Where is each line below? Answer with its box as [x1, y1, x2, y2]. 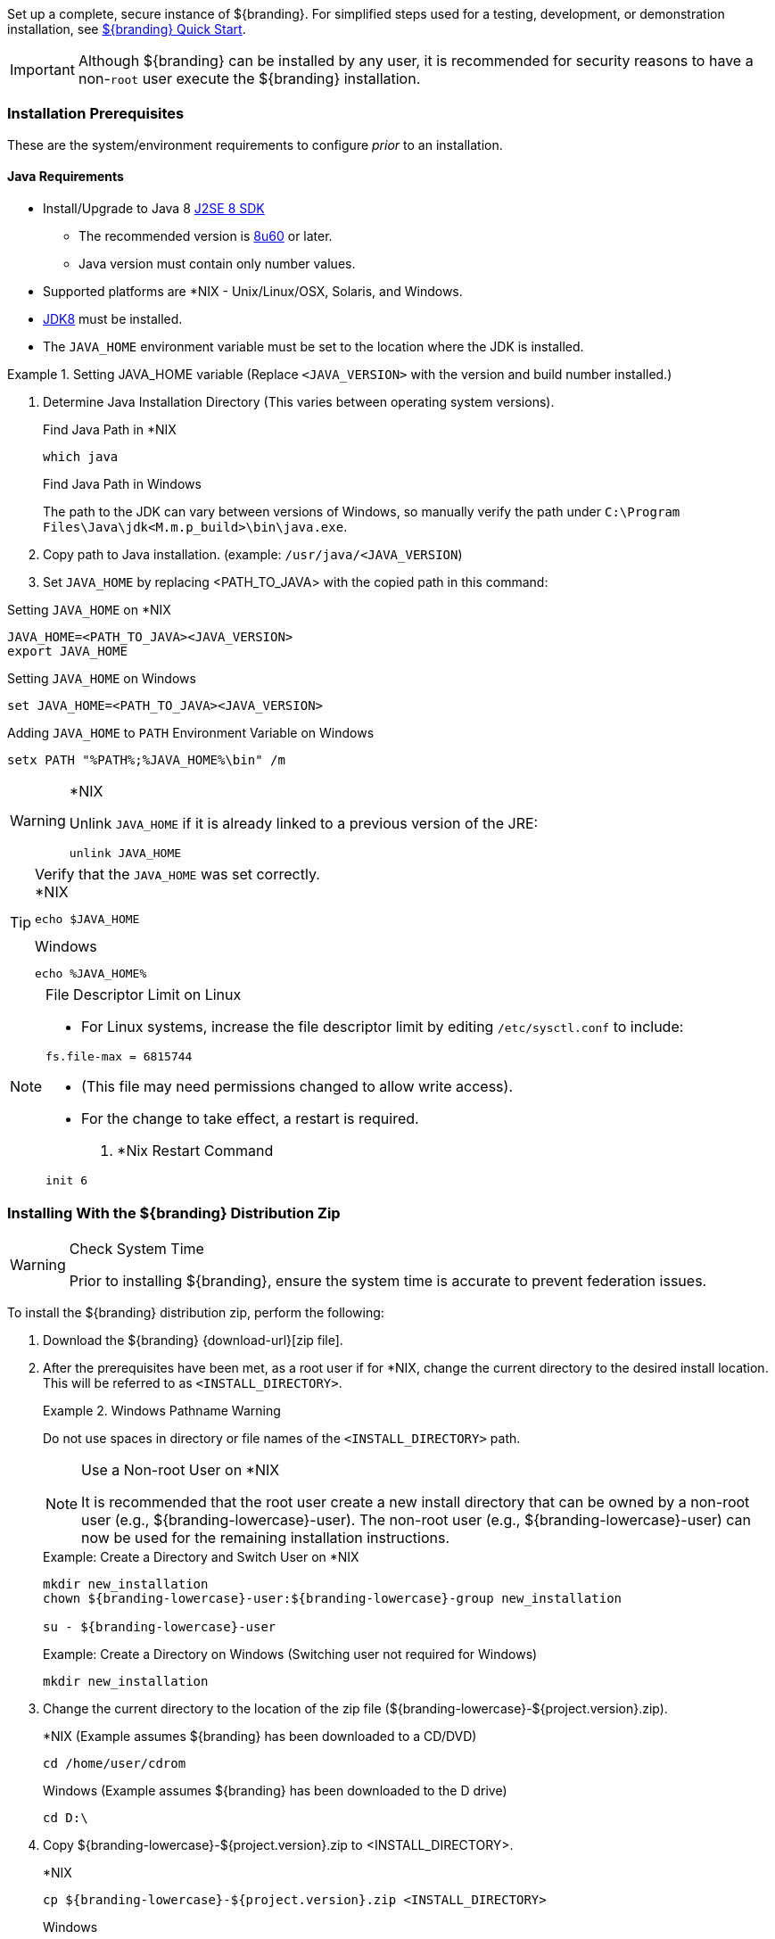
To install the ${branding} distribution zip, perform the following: [7, 1304, 384, 1320]
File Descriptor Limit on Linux [45, 985, 242, 1003]
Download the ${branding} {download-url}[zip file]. [43, 1332, 343, 1348]
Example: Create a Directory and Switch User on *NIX [43, 1548, 359, 1564]
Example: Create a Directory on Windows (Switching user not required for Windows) [43, 1646, 538, 1662]
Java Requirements [7, 169, 124, 185]
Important [10, 61, 75, 78]
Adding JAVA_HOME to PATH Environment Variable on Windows [7, 724, 375, 740]
